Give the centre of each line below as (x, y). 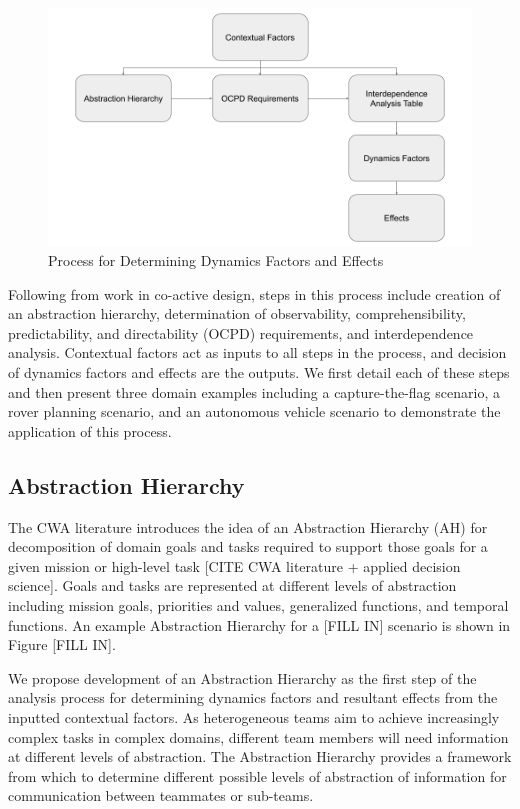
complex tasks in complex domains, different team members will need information (258, 736)
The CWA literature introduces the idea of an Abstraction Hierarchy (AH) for (248, 526)
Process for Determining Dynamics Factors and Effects (216, 260)
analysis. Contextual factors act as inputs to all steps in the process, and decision (257, 352)
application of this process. (90, 430)
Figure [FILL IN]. (62, 644)
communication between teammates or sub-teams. (161, 795)
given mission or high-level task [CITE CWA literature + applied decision (234, 565)
